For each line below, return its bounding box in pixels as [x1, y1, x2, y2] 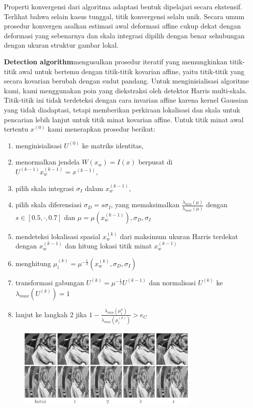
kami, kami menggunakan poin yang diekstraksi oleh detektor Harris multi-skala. [4, 85, 247, 95]
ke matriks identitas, [82, 140, 144, 150]
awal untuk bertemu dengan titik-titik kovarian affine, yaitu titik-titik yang [19, 66, 245, 76]
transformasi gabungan [15, 277, 84, 287]
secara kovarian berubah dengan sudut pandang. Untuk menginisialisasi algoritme [4, 76, 249, 86]
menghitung [15, 258, 51, 268]
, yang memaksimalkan [111, 199, 180, 210]
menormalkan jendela [15, 157, 80, 167]
